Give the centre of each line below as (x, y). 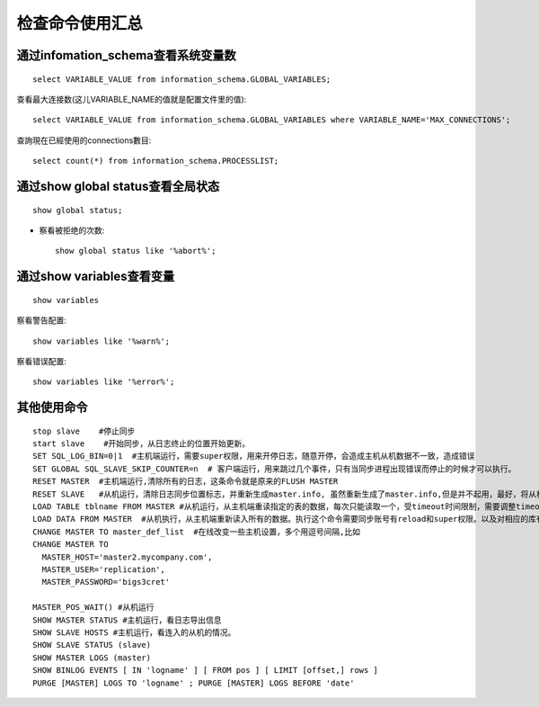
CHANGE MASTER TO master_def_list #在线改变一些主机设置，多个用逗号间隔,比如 (197, 532)
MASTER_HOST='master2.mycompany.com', (127, 557)
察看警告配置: (42, 320)
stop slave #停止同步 (84, 431)
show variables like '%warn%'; (102, 341)
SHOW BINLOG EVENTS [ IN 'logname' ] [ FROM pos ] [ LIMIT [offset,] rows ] (206, 671)
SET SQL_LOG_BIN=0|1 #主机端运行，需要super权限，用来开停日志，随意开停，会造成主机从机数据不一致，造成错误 (254, 456)
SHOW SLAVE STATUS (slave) (92, 645)
